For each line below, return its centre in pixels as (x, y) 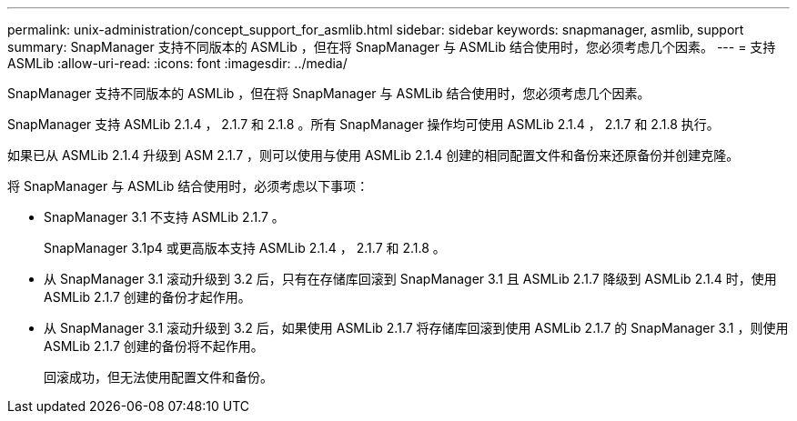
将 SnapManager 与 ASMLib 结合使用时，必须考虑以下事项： (188, 186)
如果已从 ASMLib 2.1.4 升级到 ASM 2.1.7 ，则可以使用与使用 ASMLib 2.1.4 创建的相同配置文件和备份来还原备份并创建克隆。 (373, 155)
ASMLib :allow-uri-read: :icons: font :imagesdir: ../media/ (177, 63)
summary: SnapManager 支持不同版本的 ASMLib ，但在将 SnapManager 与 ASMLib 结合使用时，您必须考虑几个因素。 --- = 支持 (392, 47)
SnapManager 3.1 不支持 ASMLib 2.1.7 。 (164, 217)
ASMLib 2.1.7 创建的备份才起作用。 (147, 297)
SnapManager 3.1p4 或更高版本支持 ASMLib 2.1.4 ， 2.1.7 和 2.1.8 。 (245, 248)
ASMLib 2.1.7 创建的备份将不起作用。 (154, 346)
